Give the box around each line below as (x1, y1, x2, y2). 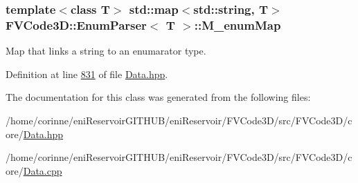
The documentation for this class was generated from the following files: (6, 90, 311, 104)
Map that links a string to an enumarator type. (6, 44, 206, 58)
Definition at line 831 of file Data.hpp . (6, 66, 168, 81)
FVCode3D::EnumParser (6, 16, 147, 33)
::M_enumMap (194, 16, 281, 33)
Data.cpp (23, 163, 62, 177)
